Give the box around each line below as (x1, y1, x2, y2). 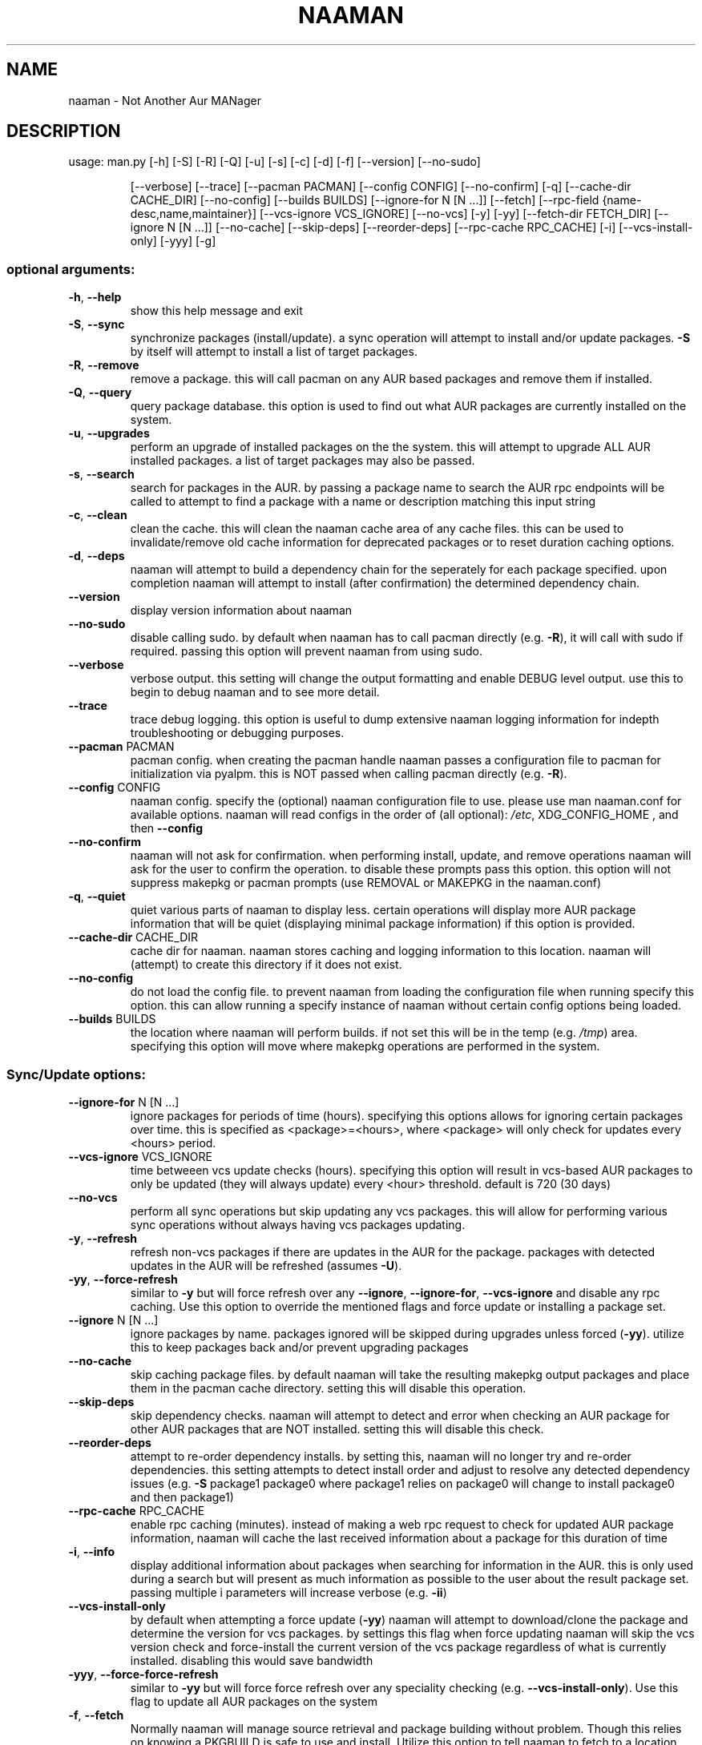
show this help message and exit (130, 304, 303, 318)
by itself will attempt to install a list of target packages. (130, 345, 418, 359)
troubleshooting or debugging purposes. (130, 726, 345, 740)
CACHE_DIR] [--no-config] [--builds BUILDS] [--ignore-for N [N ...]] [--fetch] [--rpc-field (130, 193, 599, 208)
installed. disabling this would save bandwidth (130, 1653, 373, 1667)
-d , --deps (68, 549, 125, 563)
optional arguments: (6, 260, 135, 277)
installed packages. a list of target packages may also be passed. (130, 453, 475, 468)
